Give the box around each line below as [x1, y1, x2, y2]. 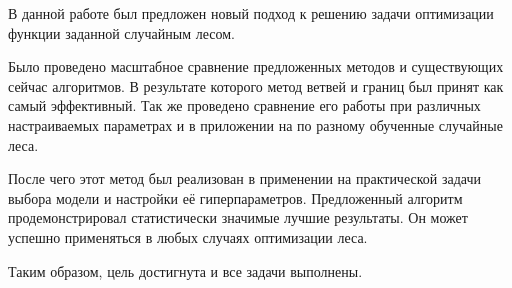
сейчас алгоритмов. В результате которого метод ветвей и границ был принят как [8, 75, 504, 96]
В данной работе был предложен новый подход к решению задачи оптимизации [8, 3, 494, 23]
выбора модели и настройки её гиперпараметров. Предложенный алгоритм [8, 187, 463, 208]
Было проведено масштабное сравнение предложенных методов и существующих [8, 56, 504, 77]
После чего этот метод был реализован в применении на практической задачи [8, 168, 481, 189]
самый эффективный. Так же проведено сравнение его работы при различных [8, 95, 481, 116]
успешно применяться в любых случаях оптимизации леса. [8, 226, 368, 247]
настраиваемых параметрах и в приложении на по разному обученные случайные [8, 114, 503, 135]
